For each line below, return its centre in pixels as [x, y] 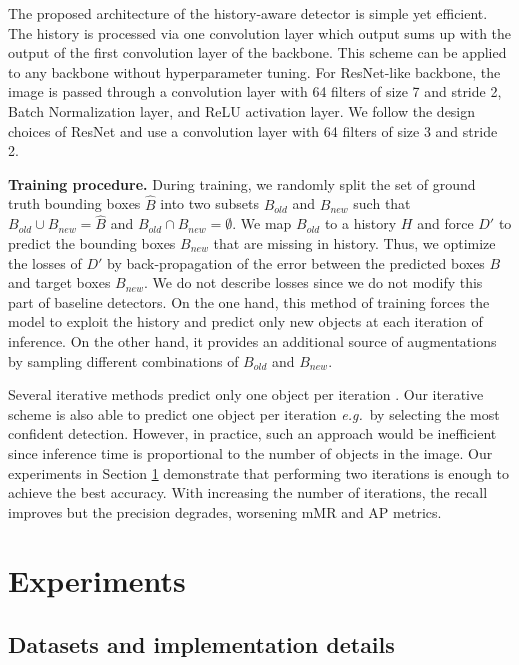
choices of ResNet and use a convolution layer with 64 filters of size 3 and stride [253, 130]
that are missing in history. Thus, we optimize [354, 242]
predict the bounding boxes [92, 242]
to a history [360, 223]
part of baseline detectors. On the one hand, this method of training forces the [249, 301]
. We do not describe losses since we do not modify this [313, 282]
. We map [262, 223]
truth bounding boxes [74, 203]
